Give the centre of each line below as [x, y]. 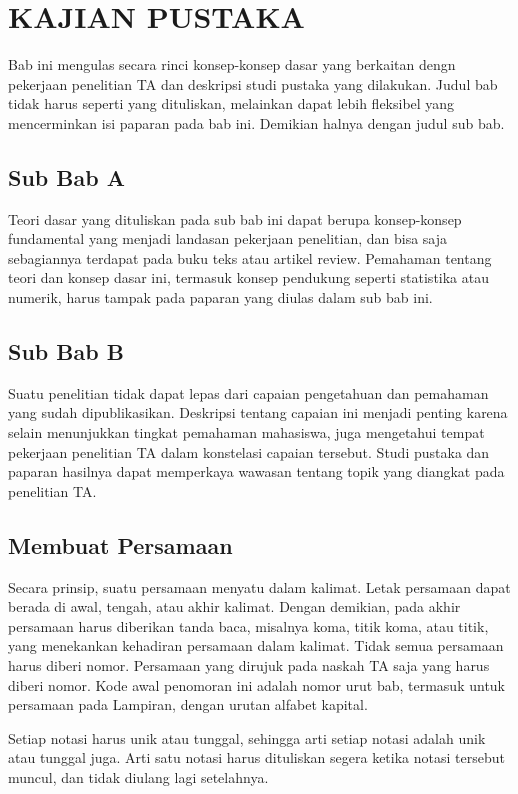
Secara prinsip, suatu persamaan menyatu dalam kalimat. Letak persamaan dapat [259, 586]
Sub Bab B [66, 351]
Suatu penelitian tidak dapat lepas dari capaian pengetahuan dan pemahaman [248, 392]
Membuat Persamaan [120, 544]
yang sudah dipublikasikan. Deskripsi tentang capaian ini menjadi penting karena [258, 412]
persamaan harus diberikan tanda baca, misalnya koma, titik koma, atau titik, [248, 625]
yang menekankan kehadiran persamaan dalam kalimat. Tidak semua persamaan [256, 645]
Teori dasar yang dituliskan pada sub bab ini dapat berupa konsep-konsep [235, 218]
